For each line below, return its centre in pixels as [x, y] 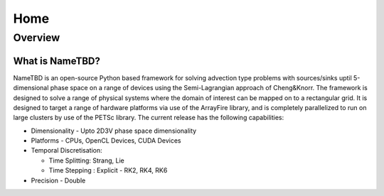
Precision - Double [58, 180]
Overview [37, 38]
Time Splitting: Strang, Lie [86, 160]
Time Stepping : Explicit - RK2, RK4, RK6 [108, 170]
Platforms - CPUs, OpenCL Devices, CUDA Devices [106, 141]
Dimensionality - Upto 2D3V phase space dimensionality [114, 131]
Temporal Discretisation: [66, 151]
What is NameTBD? [57, 61]
